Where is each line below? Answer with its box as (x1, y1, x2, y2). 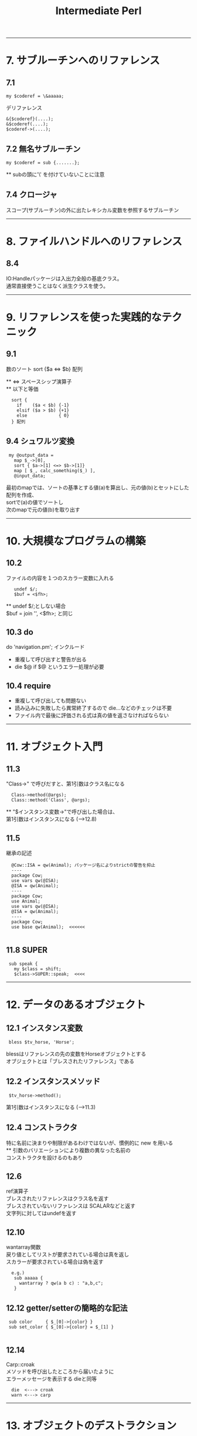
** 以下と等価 (6, 385, 39, 392)
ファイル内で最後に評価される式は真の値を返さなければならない (14, 712, 169, 719)
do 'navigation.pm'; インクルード (6, 644, 85, 651)
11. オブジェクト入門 (6, 740, 103, 754)
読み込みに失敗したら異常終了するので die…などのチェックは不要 (14, 705, 172, 712)
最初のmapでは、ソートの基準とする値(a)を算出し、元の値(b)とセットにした (6, 484, 189, 491)
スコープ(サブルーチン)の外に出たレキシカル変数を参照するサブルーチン (6, 206, 179, 213)
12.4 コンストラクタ (6, 1123, 78, 1133)
